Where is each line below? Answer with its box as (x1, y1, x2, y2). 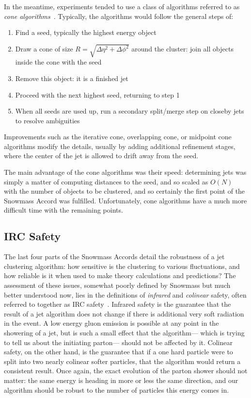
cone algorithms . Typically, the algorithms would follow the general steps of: (4, 11, 234, 21)
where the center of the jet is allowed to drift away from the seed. (4, 150, 199, 161)
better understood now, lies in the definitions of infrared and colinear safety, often (4, 289, 247, 299)
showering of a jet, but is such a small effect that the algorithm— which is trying (4, 328, 245, 337)
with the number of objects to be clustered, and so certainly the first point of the (4, 186, 245, 196)
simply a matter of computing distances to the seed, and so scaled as (4, 176, 208, 186)
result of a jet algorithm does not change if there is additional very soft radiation (4, 308, 244, 318)
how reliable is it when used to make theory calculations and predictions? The (4, 270, 236, 281)
